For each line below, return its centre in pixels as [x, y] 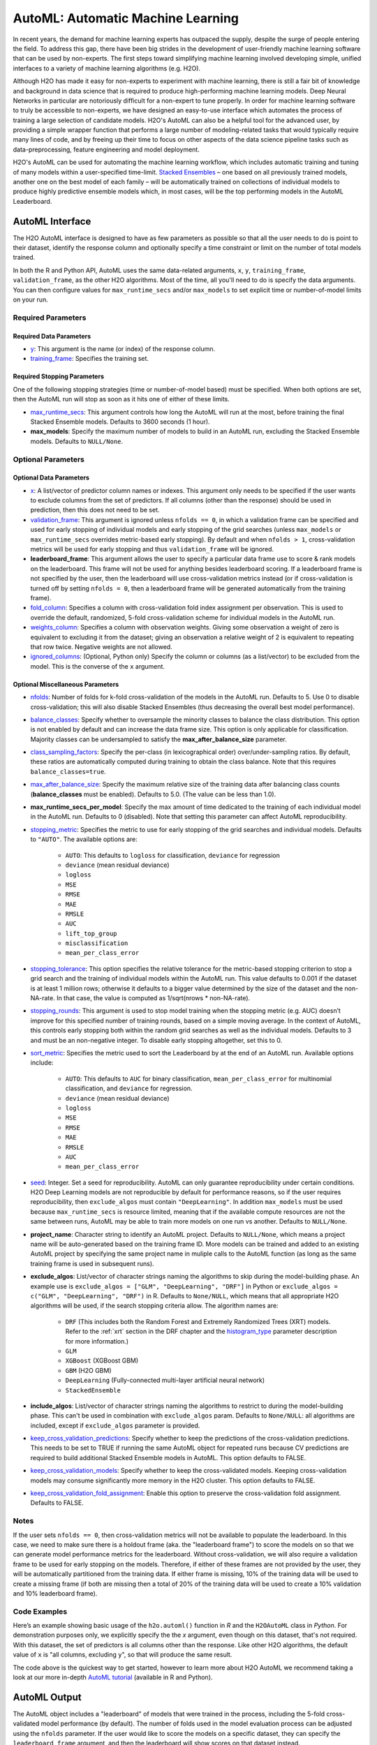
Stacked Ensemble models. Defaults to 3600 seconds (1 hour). [120, 422]
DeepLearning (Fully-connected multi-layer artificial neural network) [165, 1380]
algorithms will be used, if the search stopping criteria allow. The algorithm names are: [154, 1306]
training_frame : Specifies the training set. [90, 359]
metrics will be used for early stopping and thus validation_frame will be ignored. [152, 549]
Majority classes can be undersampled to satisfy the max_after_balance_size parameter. [158, 739]
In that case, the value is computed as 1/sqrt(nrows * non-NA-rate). [153, 998]
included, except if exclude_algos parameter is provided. [115, 1425]
